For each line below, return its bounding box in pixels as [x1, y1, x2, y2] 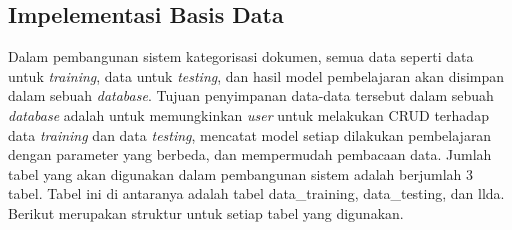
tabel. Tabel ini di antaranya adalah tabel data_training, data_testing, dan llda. [8, 183, 505, 204]
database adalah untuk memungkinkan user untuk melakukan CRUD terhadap [8, 104, 489, 125]
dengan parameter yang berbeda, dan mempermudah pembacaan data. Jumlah [8, 144, 492, 165]
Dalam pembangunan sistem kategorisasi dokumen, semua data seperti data [8, 46, 474, 67]
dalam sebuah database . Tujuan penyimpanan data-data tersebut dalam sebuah [8, 85, 494, 106]
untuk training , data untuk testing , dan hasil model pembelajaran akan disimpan [8, 65, 505, 86]
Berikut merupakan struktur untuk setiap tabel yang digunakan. [8, 202, 404, 223]
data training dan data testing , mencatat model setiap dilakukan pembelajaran [8, 124, 492, 145]
